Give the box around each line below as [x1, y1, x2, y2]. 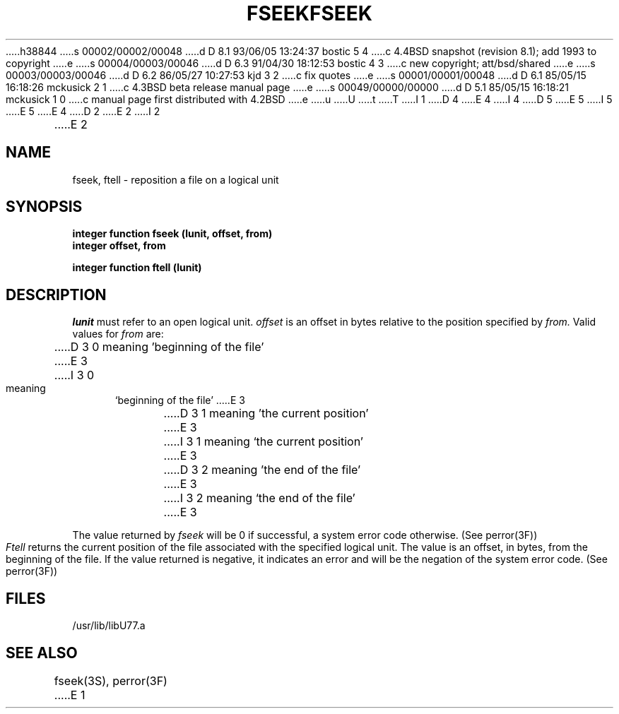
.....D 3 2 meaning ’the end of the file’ [163, 463, 361, 477]
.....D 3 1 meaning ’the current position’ [163, 406, 369, 421]
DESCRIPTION [6, 285, 107, 304]
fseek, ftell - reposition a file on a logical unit [72, 173, 279, 186]
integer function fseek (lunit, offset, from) [72, 227, 273, 240]
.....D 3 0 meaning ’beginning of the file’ [54, 340, 264, 355]
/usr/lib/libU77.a [72, 619, 146, 632]
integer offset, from [72, 239, 166, 252]
